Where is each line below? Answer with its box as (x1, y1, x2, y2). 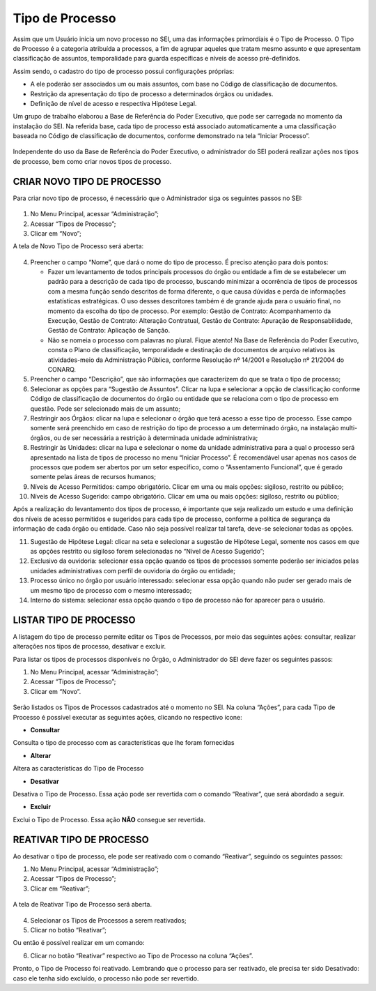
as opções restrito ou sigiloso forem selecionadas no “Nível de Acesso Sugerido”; (30, 547, 265, 556)
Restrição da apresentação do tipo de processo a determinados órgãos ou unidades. (30, 89, 274, 98)
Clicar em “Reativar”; (30, 884, 91, 893)
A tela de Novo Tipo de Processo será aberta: (13, 242, 144, 250)
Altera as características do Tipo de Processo (13, 764, 144, 773)
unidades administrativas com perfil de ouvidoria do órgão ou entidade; (30, 566, 236, 575)
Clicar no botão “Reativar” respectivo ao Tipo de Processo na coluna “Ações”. (30, 951, 253, 960)
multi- (340, 424, 358, 432)
